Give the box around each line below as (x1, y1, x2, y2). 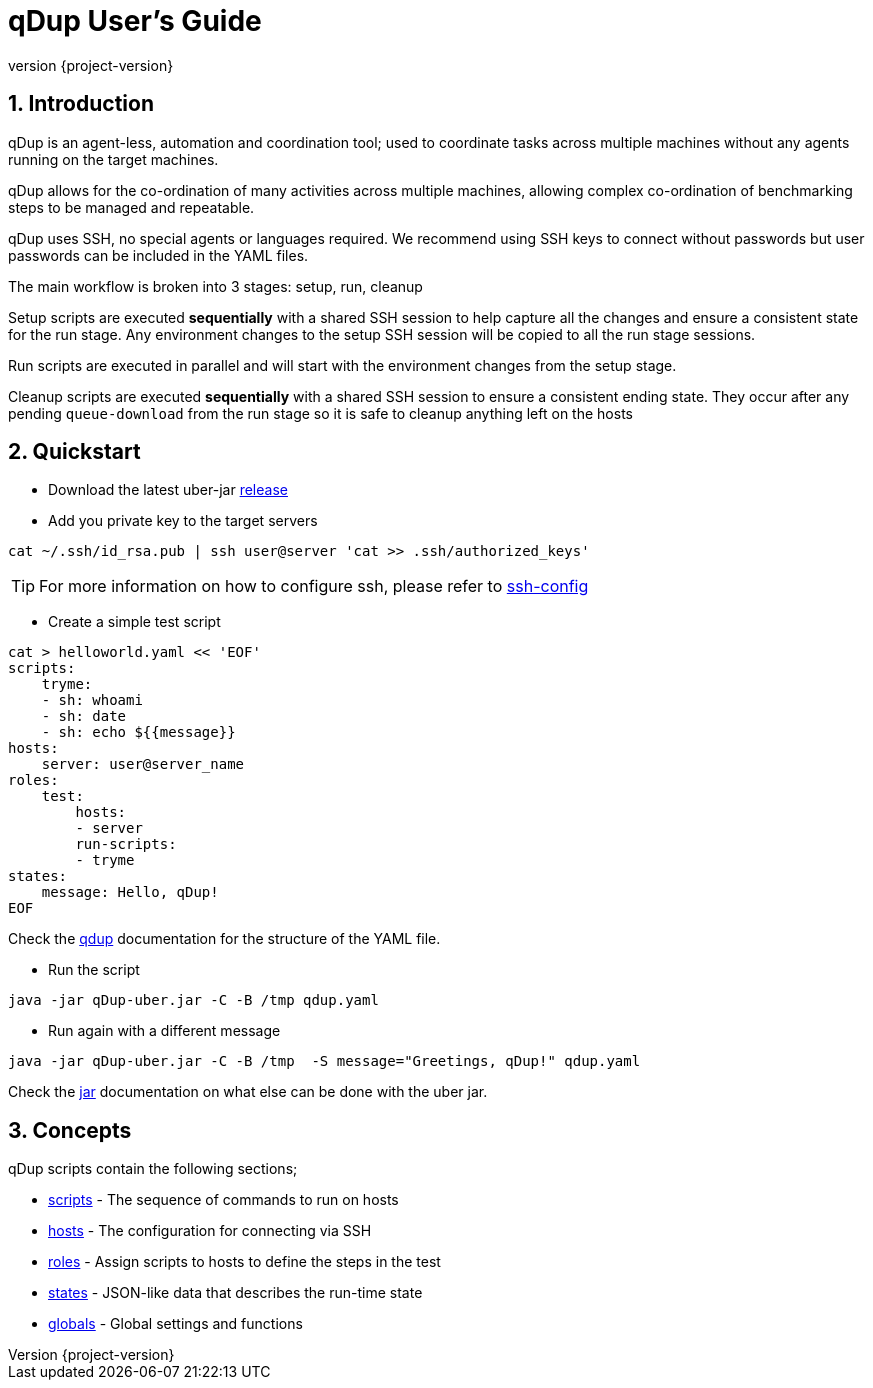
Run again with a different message (48, 1022, 281, 1040)
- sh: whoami (41, 692, 143, 709)
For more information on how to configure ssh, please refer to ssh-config (39, 576, 589, 597)
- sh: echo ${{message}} (41, 724, 236, 741)
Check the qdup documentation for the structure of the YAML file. (8, 930, 441, 948)
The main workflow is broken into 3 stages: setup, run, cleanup (8, 277, 423, 295)
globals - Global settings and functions (48, 1315, 303, 1333)
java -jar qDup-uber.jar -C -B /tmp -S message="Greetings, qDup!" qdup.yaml (8, 1053, 641, 1070)
